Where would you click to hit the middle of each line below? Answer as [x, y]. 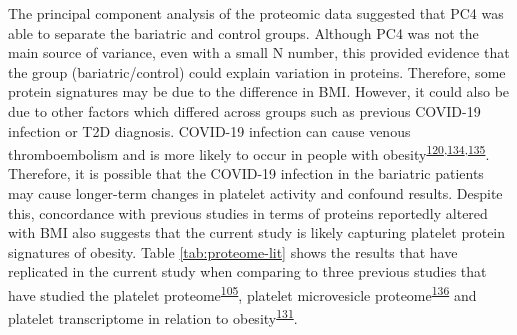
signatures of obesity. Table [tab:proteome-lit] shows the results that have [233, 251]
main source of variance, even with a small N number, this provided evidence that [259, 52]
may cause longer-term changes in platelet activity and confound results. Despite [255, 193]
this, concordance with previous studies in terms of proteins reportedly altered [248, 212]
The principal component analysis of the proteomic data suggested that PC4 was [256, 13]
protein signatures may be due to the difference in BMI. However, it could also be [259, 91]
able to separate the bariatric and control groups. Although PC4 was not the [243, 32]
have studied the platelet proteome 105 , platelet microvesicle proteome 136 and [242, 293]
